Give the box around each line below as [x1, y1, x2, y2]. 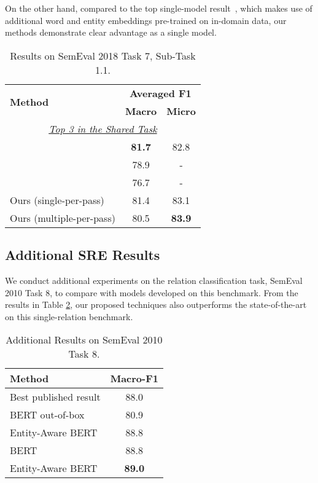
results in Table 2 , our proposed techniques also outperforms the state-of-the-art [5, 298, 307, 311]
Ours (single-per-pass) [10, 192, 104, 207]
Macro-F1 [110, 371, 158, 386]
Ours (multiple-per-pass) [10, 210, 115, 225]
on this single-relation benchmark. [5, 310, 133, 323]
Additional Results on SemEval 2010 [6, 332, 163, 347]
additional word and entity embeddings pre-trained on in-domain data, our [5, 14, 287, 26]
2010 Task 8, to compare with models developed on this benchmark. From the [5, 286, 298, 299]
